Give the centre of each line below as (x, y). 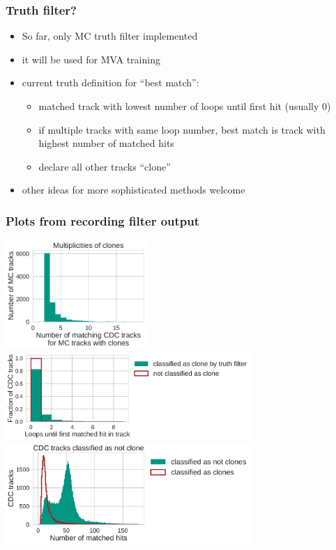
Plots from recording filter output (103, 220)
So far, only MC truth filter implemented (110, 36)
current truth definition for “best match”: (110, 82)
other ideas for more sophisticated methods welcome (133, 190)
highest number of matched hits (106, 143)
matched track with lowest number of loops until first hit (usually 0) (185, 106)
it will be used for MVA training (91, 59)
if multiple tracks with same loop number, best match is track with (182, 129)
